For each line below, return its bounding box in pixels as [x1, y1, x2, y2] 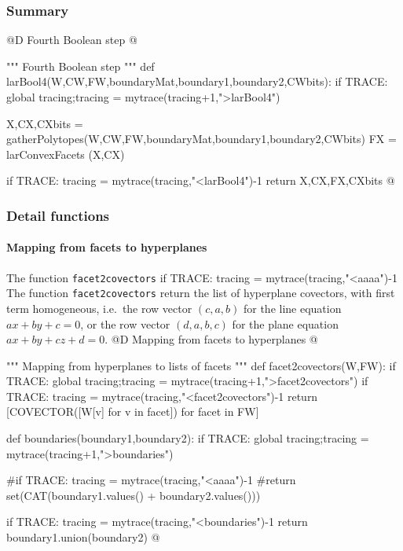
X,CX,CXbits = [6, 115, 83, 131]
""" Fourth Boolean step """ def [6, 57, 155, 74]
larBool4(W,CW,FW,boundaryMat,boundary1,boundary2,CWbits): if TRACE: [6, 73, 388, 90]
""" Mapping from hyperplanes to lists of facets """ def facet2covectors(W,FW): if [6, 357, 396, 373]
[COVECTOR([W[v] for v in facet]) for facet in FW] [6, 403, 259, 420]
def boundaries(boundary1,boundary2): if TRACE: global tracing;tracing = [6, 430, 369, 446]
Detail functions [6, 205, 110, 225]
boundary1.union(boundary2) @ [6, 529, 160, 545]
